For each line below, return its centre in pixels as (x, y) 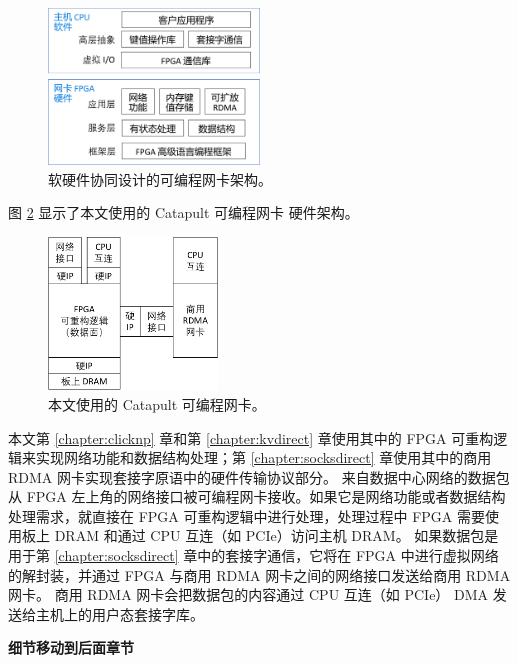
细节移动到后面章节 (71, 647)
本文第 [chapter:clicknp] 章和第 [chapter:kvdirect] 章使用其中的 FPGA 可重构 (251, 437)
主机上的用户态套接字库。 (119, 613)
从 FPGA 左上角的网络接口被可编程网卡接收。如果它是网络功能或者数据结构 (257, 496)
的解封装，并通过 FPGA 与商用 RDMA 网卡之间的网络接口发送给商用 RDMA (259, 574)
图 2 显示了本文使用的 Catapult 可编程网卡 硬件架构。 (183, 212)
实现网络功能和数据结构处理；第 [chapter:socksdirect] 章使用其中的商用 (263, 457)
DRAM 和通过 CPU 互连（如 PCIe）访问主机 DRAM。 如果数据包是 (276, 535)
